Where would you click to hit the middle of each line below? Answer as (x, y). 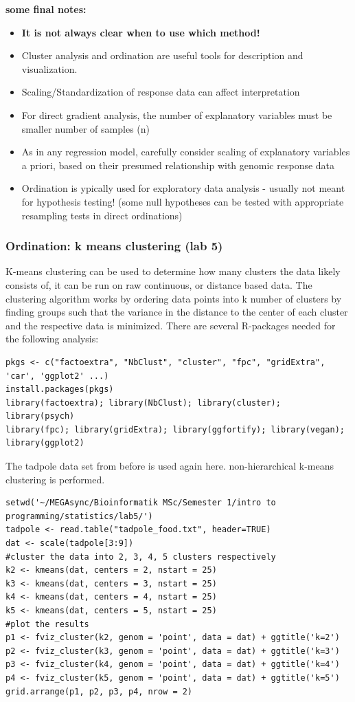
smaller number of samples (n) (85, 128)
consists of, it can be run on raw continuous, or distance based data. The (159, 284)
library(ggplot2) (45, 443)
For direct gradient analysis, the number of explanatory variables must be (177, 114)
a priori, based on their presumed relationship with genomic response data (178, 165)
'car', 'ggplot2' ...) (57, 376)
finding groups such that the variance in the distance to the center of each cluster (177, 312)
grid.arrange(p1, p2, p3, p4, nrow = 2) (99, 691)
